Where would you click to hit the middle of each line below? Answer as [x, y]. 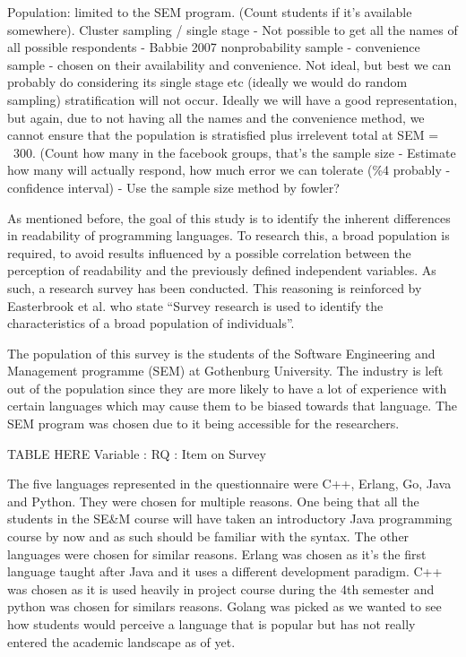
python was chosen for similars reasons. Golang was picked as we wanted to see [224, 606]
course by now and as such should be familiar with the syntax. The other [208, 536]
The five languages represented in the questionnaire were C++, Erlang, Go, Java [229, 484]
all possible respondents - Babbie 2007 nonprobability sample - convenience [214, 47]
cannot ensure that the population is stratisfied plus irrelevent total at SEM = [223, 135]
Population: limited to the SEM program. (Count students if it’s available [210, 12]
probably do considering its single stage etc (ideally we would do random [207, 82]
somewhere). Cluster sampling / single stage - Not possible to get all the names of [233, 29]
